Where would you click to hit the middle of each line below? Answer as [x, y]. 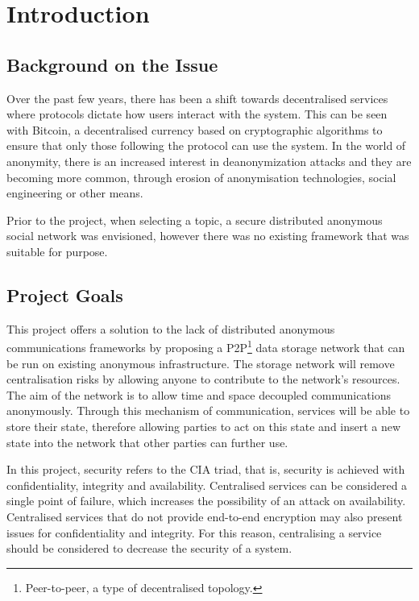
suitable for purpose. [57, 251]
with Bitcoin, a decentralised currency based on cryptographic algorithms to [195, 129]
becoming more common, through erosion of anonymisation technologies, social [201, 177]
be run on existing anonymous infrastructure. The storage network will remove [201, 363]
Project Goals [65, 294]
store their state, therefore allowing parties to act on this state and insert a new [204, 426]
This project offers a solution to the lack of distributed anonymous [171, 328]
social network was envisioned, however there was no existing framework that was [208, 236]
